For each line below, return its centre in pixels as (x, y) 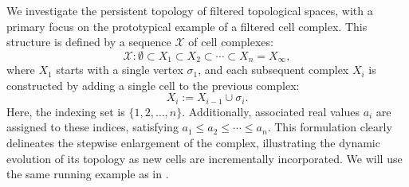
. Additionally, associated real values (271, 111)
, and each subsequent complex (273, 70)
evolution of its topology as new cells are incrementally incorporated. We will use (204, 158)
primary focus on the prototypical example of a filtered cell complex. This (187, 26)
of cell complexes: (231, 42)
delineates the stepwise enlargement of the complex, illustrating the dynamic (193, 143)
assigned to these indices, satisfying (92, 127)
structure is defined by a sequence (89, 42)
